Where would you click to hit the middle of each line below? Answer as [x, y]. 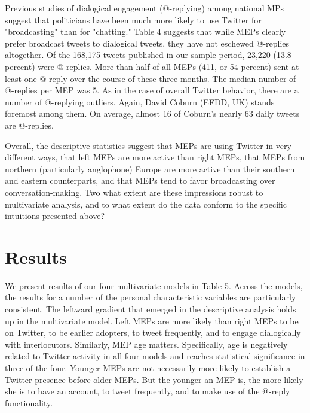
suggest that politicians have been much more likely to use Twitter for [133, 19]
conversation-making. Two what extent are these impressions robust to [134, 192]
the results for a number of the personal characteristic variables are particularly [151, 297]
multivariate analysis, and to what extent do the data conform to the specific [146, 204]
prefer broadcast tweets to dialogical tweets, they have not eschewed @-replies [147, 43]
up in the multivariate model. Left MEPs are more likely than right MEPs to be [152, 321]
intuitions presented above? [55, 216]
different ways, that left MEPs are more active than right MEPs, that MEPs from [155, 157]
